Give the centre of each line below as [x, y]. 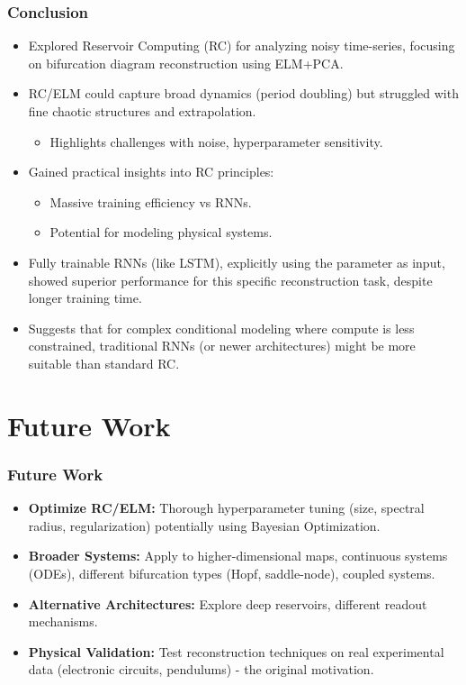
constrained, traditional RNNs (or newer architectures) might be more [222, 346]
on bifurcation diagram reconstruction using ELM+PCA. [186, 63]
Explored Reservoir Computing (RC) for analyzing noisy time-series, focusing [242, 46]
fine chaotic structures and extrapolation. [142, 111]
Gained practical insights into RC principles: [151, 172]
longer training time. [85, 298]
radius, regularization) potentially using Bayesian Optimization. [204, 525]
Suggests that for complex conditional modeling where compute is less [221, 328]
